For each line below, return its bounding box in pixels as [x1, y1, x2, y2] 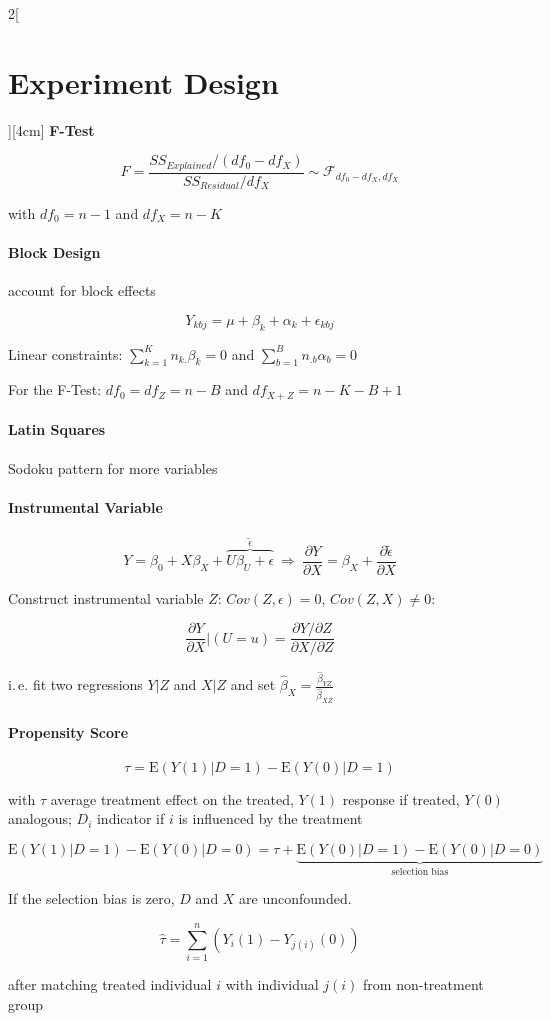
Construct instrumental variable [8, 587, 204, 608]
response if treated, [342, 788, 460, 809]
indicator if [96, 808, 165, 829]
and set [230, 674, 276, 695]
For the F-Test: [8, 379, 102, 400]
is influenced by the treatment [178, 808, 363, 829]
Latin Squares [8, 419, 106, 440]
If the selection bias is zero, [8, 888, 175, 909]
